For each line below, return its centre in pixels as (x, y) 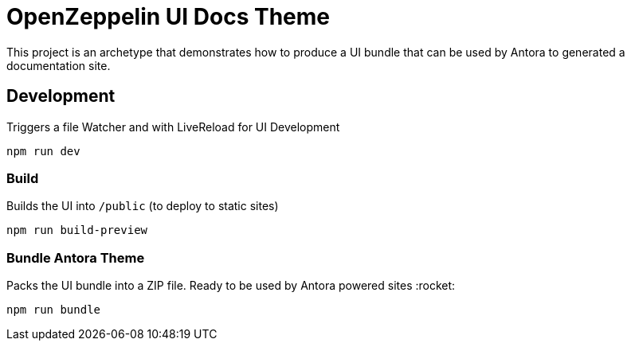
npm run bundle (54, 310)
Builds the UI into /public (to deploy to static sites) (143, 206)
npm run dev (43, 151)
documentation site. (59, 65)
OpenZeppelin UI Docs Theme (169, 17)
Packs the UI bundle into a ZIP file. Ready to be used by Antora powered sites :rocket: (231, 286)
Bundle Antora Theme (76, 257)
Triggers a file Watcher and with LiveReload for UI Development (173, 127)
